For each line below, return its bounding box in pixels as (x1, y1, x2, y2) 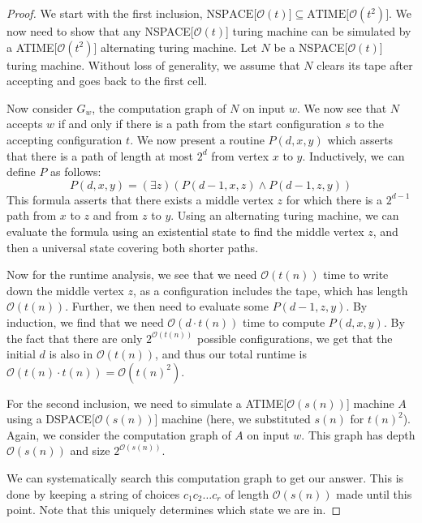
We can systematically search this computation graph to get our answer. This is (6, 469, 404, 487)
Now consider (6, 99, 73, 116)
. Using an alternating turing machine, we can (170, 207, 399, 224)
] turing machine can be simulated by (226, 23, 411, 39)
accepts (6, 115, 43, 132)
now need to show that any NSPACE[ (6, 23, 194, 39)
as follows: (50, 163, 101, 180)
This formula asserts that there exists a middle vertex (6, 191, 273, 208)
